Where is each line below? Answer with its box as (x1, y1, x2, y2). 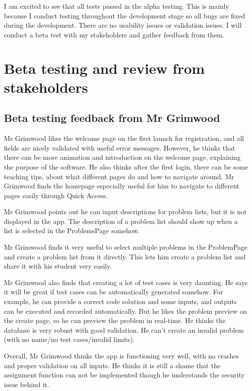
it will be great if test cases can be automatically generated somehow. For (4, 287, 223, 297)
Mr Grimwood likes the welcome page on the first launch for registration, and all (4, 133, 244, 143)
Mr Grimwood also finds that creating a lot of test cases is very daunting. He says (4, 277, 248, 287)
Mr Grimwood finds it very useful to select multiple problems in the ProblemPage (4, 242, 248, 252)
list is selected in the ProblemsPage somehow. (4, 225, 140, 236)
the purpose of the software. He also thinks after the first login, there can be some (4, 161, 248, 171)
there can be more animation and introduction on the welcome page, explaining (4, 152, 241, 162)
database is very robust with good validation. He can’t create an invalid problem (4, 324, 244, 335)
